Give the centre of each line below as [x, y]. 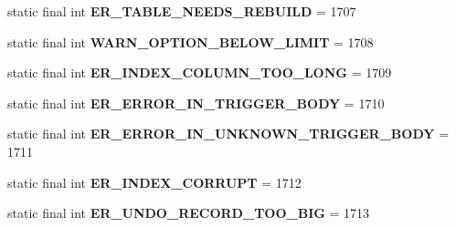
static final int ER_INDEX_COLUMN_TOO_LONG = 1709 [200, 72]
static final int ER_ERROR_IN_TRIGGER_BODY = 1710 [196, 103]
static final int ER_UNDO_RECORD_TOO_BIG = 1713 [189, 213]
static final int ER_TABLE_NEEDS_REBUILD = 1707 [182, 11]
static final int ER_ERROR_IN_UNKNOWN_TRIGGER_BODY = [228, 134]
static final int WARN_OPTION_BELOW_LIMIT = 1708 [191, 41]
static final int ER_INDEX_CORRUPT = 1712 [154, 182]
